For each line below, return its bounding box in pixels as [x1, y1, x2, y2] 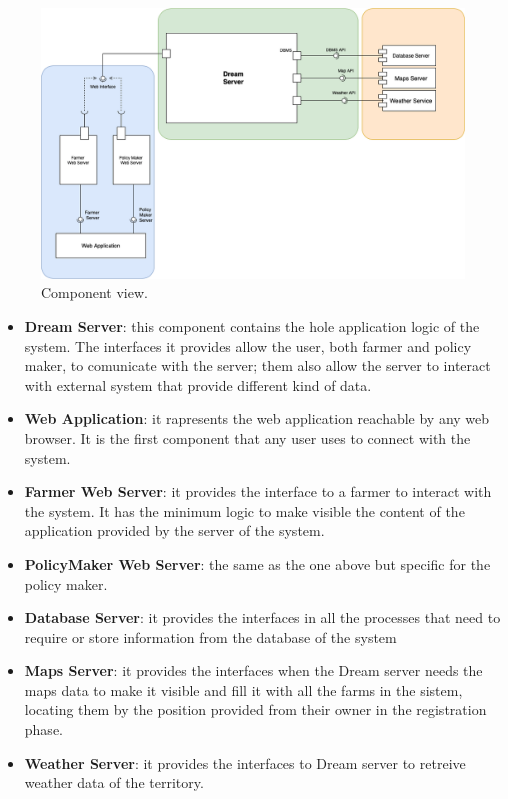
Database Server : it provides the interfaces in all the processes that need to [24, 607, 501, 628]
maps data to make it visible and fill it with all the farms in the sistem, [24, 679, 463, 700]
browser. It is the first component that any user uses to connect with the [24, 427, 471, 448]
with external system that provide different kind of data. [24, 374, 372, 395]
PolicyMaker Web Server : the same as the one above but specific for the [24, 553, 491, 574]
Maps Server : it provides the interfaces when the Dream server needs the [24, 660, 483, 681]
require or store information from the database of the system [24, 626, 397, 647]
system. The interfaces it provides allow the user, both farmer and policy [24, 335, 472, 356]
